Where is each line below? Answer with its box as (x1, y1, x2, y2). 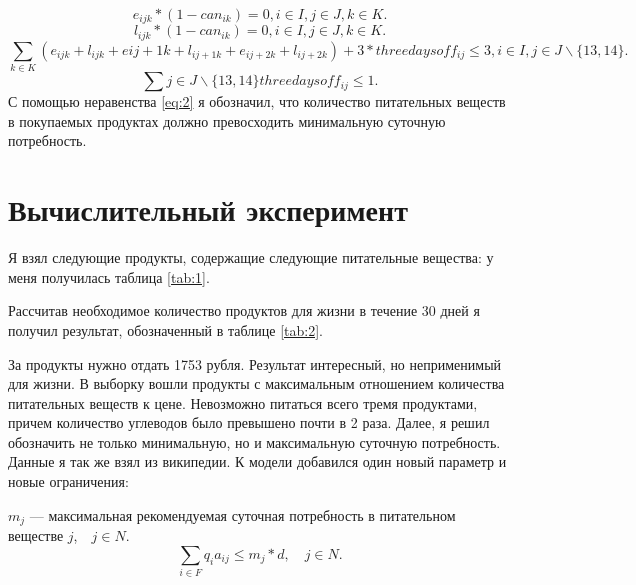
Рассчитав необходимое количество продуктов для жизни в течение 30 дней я (8, 300, 480, 321)
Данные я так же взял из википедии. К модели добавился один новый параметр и (8, 451, 507, 472)
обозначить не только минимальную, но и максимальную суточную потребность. (8, 431, 501, 452)
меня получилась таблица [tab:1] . (8, 266, 210, 287)
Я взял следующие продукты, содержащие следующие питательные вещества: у (8, 247, 494, 268)
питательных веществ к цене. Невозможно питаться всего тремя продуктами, (8, 392, 478, 413)
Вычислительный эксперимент (8, 189, 408, 230)
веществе (8, 525, 64, 546)
